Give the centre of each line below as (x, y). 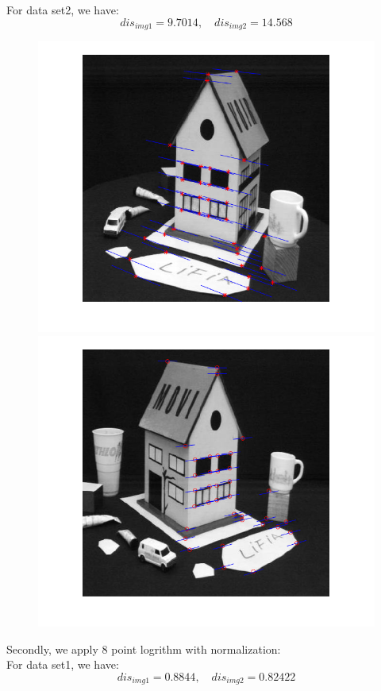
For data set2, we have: (63, 10)
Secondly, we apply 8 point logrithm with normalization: (144, 649)
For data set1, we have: (63, 664)
